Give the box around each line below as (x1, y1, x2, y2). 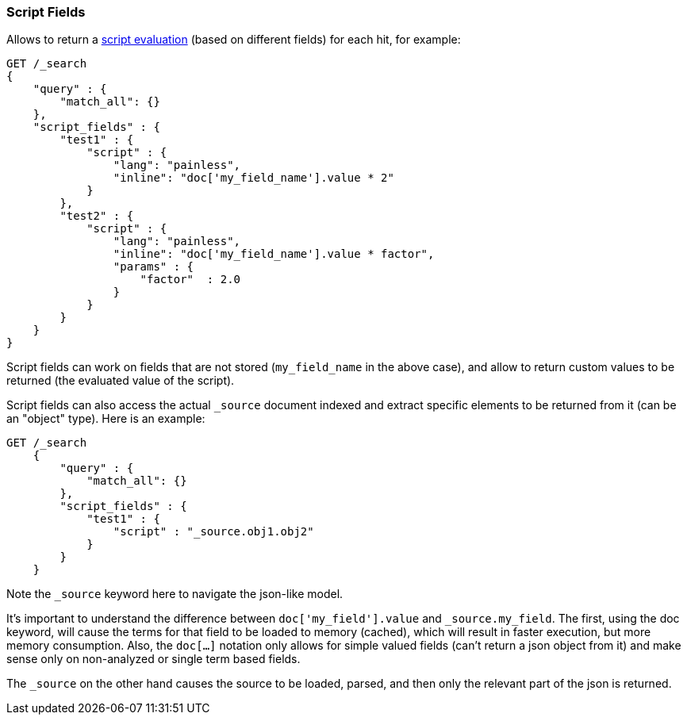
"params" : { (113, 260, 194, 274)
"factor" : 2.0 (140, 273, 241, 286)
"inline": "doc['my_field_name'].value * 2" (113, 171, 394, 185)
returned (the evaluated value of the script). (6, 374, 235, 388)
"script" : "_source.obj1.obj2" (113, 525, 314, 539)
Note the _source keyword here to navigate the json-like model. (6, 587, 343, 601)
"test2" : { (59, 209, 134, 223)
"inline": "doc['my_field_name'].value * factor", (113, 247, 435, 261)
